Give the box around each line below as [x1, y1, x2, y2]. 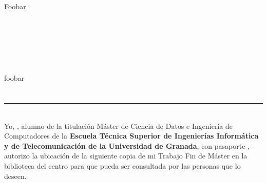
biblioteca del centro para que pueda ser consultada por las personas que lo [4, 160, 241, 171]
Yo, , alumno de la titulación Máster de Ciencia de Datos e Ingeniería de [4, 120, 233, 131]
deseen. [4, 170, 27, 181]
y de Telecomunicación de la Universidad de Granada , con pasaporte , [4, 140, 250, 151]
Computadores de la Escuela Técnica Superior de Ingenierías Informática [4, 130, 259, 141]
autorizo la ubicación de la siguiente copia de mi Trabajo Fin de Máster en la [4, 150, 247, 161]
